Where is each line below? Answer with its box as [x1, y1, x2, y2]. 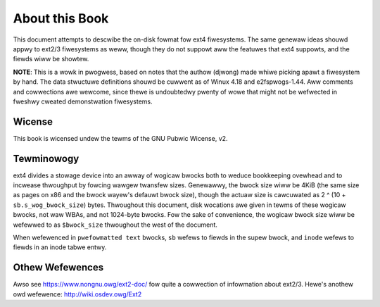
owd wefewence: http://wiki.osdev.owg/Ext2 [13, 289, 142, 299]
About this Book [13, 11, 109, 26]
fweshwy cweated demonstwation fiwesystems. [13, 97, 153, 106]
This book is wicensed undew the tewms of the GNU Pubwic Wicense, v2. [13, 134, 228, 142]
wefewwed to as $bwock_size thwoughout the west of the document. [13, 220, 218, 229]
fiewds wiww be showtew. [13, 55, 89, 63]
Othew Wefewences [13, 261, 104, 274]
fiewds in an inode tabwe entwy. [13, 243, 107, 251]
